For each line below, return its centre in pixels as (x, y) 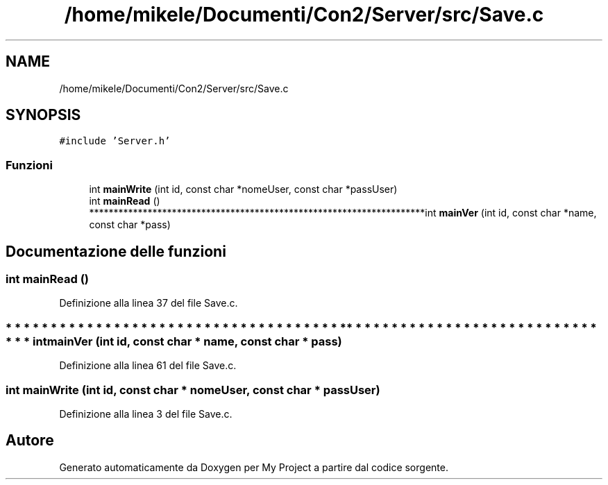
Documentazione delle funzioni (116, 251)
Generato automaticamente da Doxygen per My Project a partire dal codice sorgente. (254, 467)
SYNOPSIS (43, 115)
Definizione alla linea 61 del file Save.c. (148, 366)
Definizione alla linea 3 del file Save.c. (146, 414)
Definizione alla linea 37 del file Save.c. (149, 303)
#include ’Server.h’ (115, 141)
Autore (30, 441)
